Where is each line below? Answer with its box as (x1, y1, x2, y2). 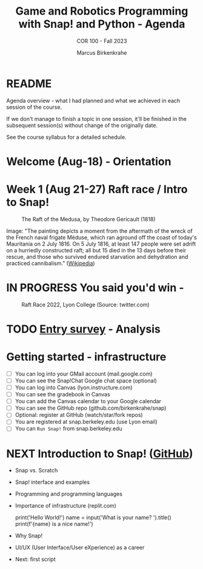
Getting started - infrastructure (6, 350, 167, 364)
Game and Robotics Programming (15, 4, 188, 18)
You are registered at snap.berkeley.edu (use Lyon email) (15, 418, 158, 426)
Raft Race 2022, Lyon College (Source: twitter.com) (21, 301, 150, 308)
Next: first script (15, 556, 56, 563)
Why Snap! (15, 532, 43, 539)
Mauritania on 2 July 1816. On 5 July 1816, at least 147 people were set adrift (6, 240, 196, 247)
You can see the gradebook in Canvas (15, 391, 110, 398)
